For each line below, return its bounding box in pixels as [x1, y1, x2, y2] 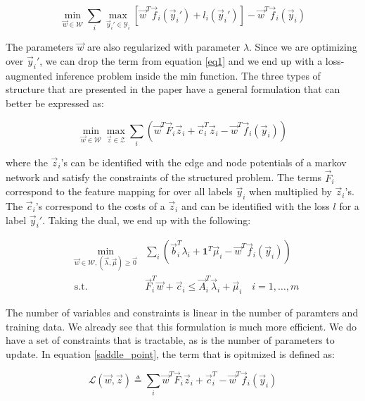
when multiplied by [249, 184, 332, 199]
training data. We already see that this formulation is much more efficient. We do [6, 319, 357, 333]
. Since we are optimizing [249, 39, 357, 54]
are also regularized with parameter [87, 39, 241, 54]
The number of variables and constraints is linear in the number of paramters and [6, 305, 359, 320]
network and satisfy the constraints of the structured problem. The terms [6, 170, 322, 185]
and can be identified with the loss [181, 199, 330, 214]
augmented [6, 68, 53, 82]
